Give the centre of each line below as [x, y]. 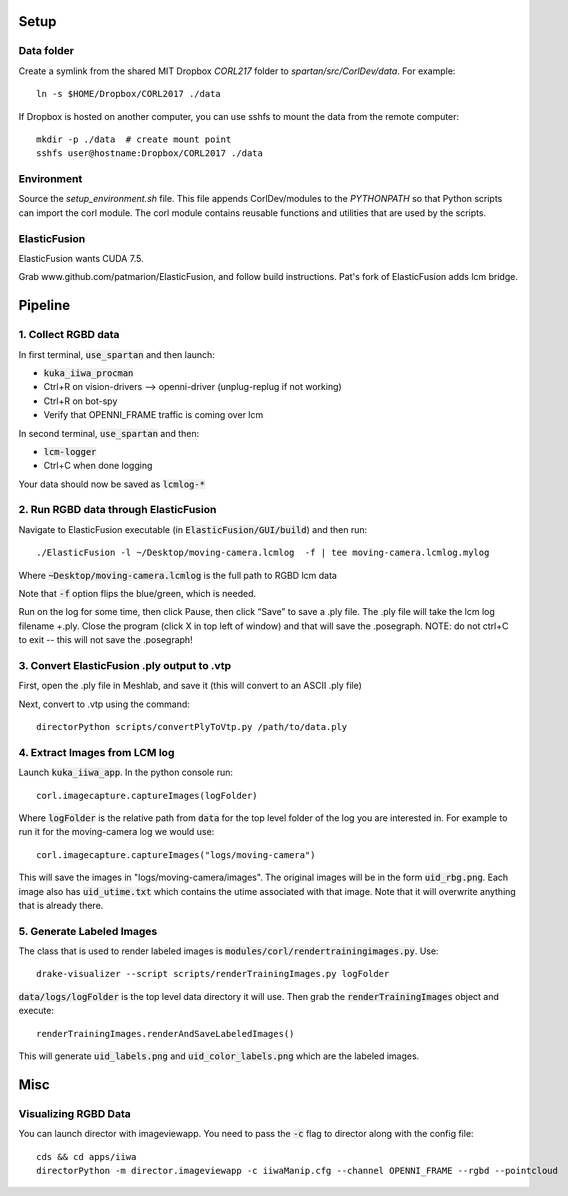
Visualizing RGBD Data [74, 1113]
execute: [36, 1011]
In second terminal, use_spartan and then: [109, 433]
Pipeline [44, 305]
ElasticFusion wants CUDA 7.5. [81, 258]
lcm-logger [70, 451]
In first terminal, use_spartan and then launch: [116, 354]
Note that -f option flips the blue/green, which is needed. [137, 593]
